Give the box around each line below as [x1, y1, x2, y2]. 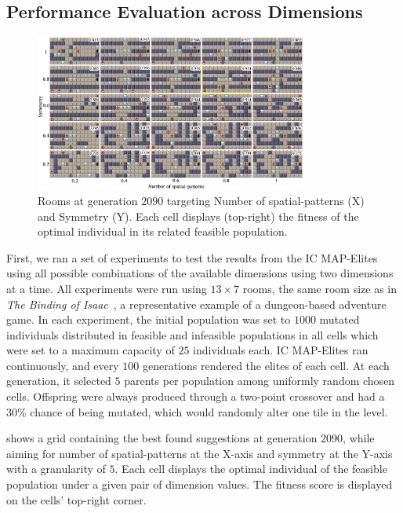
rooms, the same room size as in [242, 280, 397, 296]
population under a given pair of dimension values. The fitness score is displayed [6, 476, 393, 493]
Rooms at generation [38, 192, 138, 208]
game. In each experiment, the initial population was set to [6, 311, 291, 328]
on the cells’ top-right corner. [6, 491, 147, 508]
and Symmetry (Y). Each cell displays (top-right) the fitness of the [38, 207, 359, 224]
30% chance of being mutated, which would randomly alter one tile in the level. [6, 403, 388, 420]
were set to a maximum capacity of [6, 342, 175, 358]
